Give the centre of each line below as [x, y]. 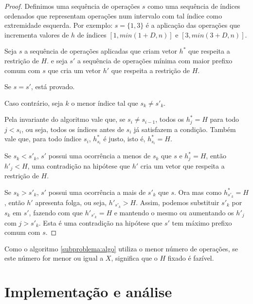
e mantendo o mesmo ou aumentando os [174, 212]
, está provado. [53, 86]
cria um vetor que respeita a [182, 165]
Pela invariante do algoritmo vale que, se [65, 119]
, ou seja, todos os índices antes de [73, 129]
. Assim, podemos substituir [178, 202]
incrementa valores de [37, 34]
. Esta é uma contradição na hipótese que [100, 222]
